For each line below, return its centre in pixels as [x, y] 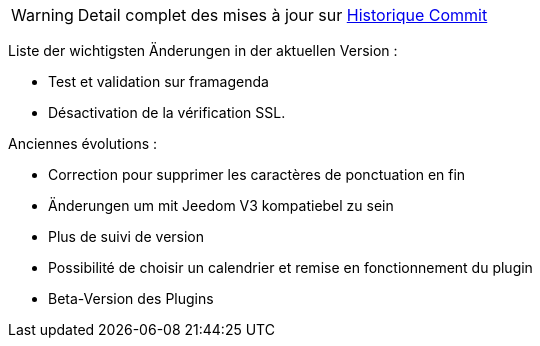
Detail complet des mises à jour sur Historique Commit [282, 15]
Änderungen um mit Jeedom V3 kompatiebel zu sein [221, 205]
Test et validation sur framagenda [158, 81]
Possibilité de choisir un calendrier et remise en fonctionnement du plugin [290, 267]
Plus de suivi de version [126, 236]
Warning [42, 15]
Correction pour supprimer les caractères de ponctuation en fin [257, 174]
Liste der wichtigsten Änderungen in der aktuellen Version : [203, 50]
